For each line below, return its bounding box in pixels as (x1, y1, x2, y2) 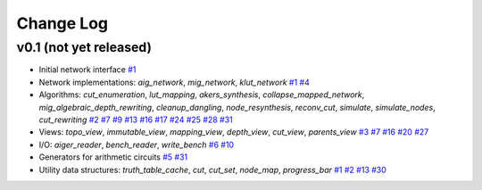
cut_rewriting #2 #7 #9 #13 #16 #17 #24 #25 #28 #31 (38, 114, 234, 125)
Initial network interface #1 (38, 64, 137, 75)
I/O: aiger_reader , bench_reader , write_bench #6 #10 (38, 139, 235, 150)
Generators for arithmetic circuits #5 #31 (38, 152, 188, 162)
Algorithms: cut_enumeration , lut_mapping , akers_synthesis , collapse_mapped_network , (38, 89, 365, 100)
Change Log (16, 13, 109, 33)
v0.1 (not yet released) (16, 39, 152, 55)
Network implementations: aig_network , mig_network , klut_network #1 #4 (38, 77, 310, 87)
